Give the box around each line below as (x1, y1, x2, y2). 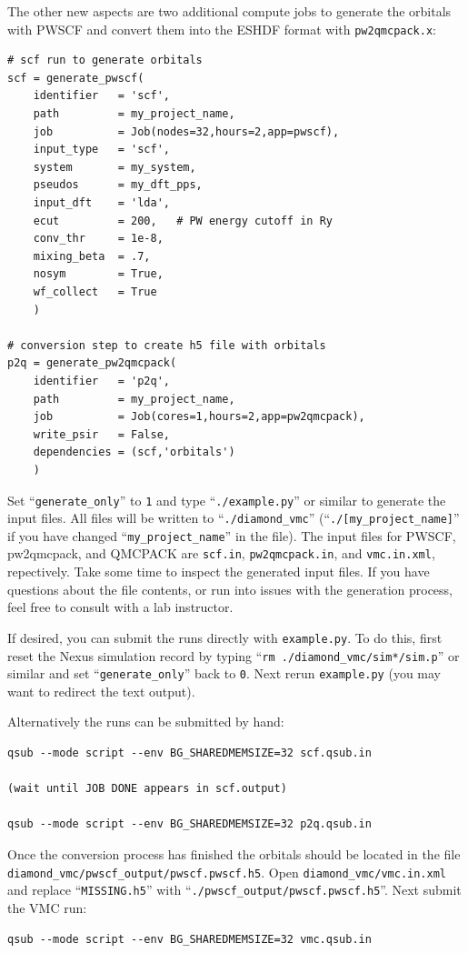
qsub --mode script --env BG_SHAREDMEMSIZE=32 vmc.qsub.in (7, 932, 372, 946)
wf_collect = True (33, 285, 157, 298)
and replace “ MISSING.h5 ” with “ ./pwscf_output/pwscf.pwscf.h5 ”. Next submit (7, 880, 462, 899)
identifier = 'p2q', (33, 374, 170, 387)
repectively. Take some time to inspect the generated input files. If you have (7, 562, 430, 581)
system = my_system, (33, 160, 196, 174)
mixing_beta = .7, (33, 249, 151, 263)
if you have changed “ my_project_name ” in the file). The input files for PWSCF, (7, 526, 456, 545)
